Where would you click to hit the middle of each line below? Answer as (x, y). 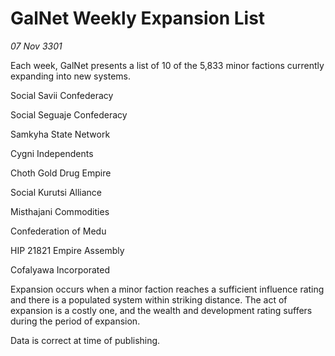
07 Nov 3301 (36, 46)
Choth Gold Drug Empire (61, 173)
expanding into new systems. (71, 76)
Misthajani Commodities (60, 211)
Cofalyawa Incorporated (60, 269)
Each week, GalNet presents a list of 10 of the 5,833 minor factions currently (167, 65)
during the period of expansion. (75, 321)
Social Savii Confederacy (62, 95)
